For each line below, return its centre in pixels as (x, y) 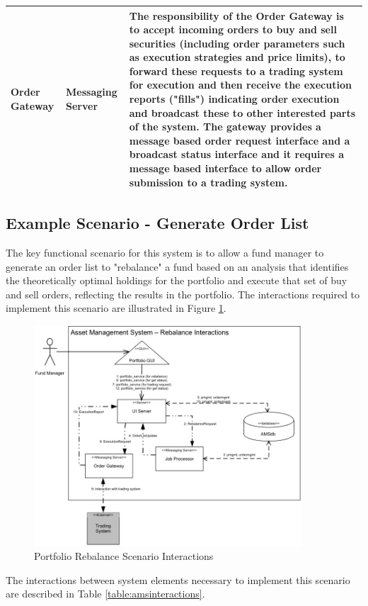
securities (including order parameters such (237, 43)
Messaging (92, 92)
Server (82, 105)
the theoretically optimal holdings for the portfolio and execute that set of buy (177, 280)
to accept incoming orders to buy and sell (233, 29)
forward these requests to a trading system (236, 71)
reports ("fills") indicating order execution (234, 99)
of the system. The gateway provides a (225, 127)
